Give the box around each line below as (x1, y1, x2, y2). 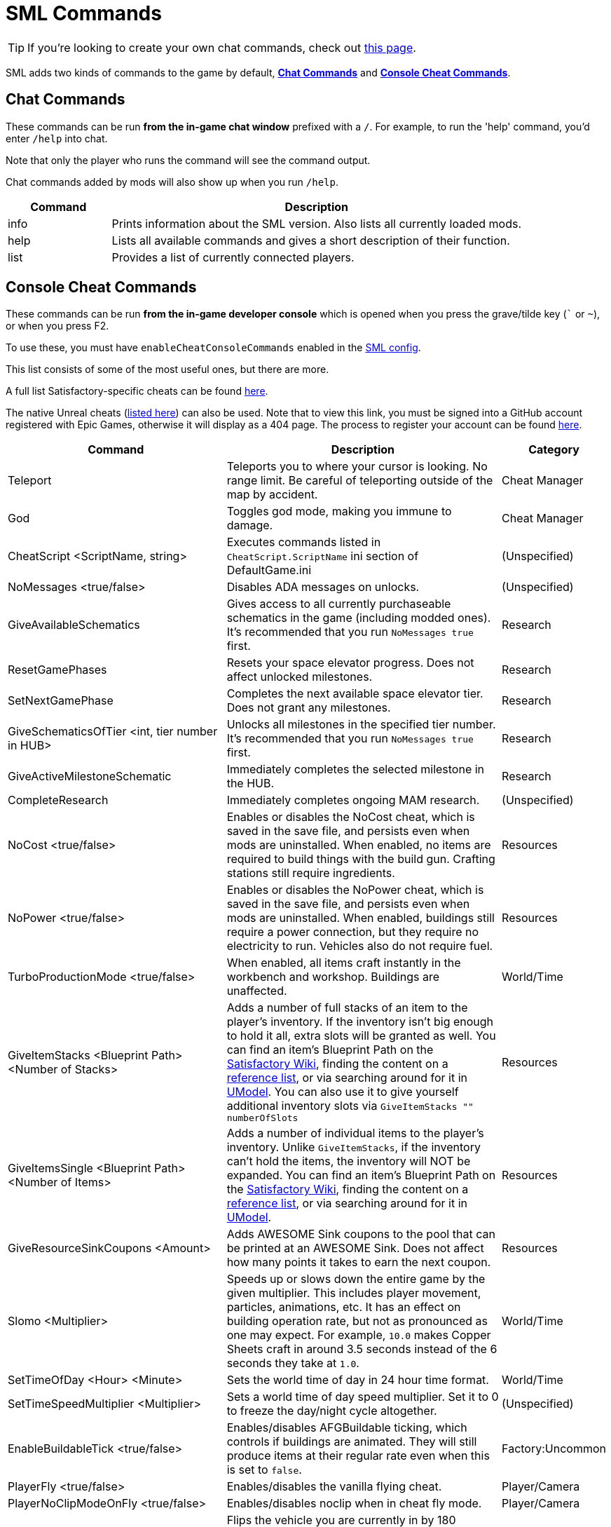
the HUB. (226, 776, 275, 791)
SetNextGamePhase (8, 693, 114, 708)
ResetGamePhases (8, 663, 107, 677)
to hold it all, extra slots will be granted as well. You (226, 1029, 496, 1043)
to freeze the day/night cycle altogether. (226, 1404, 437, 1418)
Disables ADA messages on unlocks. (226, 580, 420, 595)
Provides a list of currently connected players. (111, 250, 355, 264)
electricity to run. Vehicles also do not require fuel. (226, 939, 493, 953)
